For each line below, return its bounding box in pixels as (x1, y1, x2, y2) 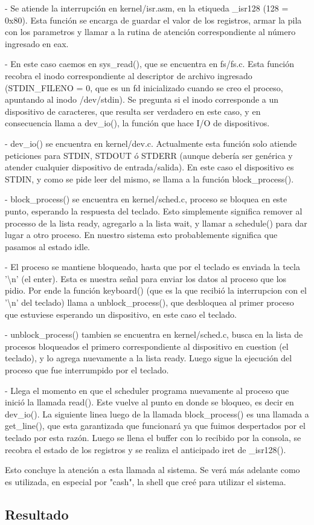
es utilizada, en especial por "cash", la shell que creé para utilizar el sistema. (5, 475, 286, 488)
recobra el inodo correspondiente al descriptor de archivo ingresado (5, 69, 252, 82)
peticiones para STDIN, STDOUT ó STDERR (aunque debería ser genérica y (5, 149, 293, 161)
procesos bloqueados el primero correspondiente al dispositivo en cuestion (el (5, 340, 289, 352)
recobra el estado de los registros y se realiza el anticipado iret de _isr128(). (5, 443, 286, 456)
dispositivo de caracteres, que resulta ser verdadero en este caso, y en (5, 105, 261, 117)
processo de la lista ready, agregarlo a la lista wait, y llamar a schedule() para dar (5, 216, 307, 229)
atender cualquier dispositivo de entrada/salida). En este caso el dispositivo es (5, 161, 294, 173)
